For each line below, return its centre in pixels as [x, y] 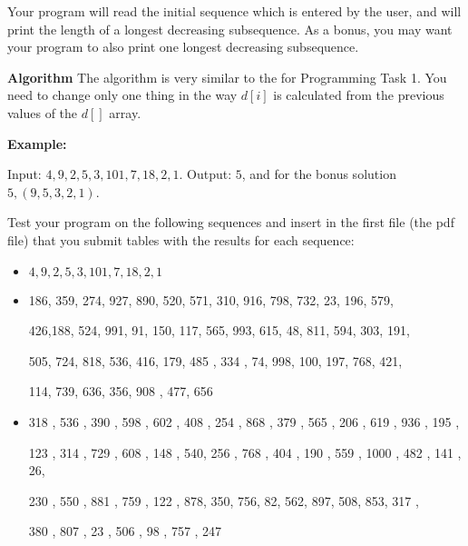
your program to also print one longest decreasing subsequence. [183, 47]
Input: [24, 174]
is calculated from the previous [359, 95]
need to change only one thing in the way [122, 95]
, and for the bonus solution [319, 174]
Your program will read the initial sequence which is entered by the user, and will [234, 11]
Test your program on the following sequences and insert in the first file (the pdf [231, 222]
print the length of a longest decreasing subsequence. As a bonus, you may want [230, 29]
